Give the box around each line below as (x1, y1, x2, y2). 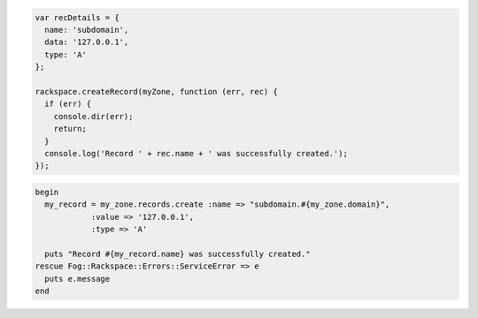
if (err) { (44, 99, 92, 110)
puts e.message (44, 274, 111, 284)
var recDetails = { (35, 12, 119, 22)
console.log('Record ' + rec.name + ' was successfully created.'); (44, 148, 349, 158)
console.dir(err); (53, 111, 134, 121)
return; (53, 124, 88, 134)
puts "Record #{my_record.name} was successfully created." (44, 248, 311, 259)
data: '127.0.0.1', (44, 37, 129, 48)
